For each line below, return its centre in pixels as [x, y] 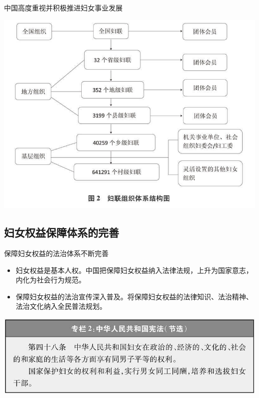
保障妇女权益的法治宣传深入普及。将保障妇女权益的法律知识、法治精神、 [134, 296]
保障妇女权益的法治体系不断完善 [56, 253]
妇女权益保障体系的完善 [62, 232]
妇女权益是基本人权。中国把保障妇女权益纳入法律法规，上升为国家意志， [134, 270]
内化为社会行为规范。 [51, 280]
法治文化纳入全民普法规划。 [61, 306]
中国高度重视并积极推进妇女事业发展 [63, 7]
